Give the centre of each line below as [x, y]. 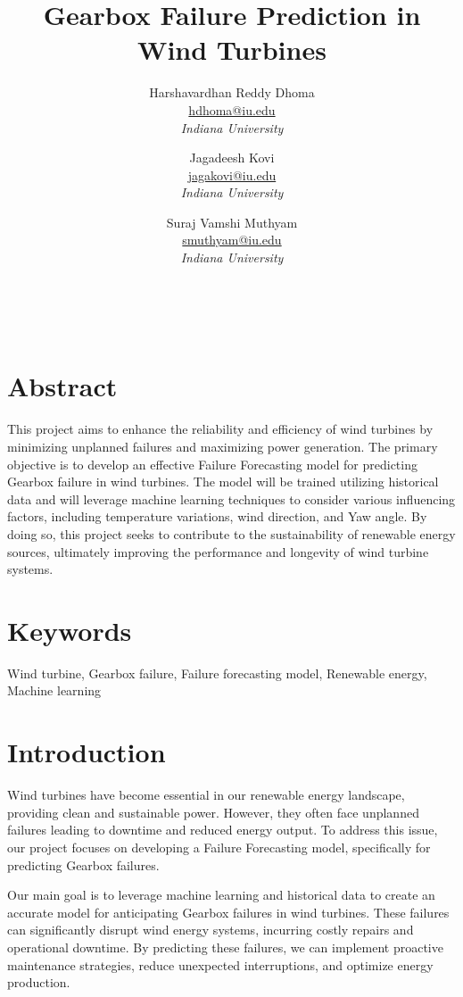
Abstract [62, 386]
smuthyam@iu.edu [232, 240]
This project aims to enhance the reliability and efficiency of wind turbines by [220, 429]
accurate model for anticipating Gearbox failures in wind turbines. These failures [228, 912]
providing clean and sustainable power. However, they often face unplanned [213, 812]
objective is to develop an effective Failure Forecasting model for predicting [212, 464]
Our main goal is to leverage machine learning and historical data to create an [221, 895]
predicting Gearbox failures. [83, 864]
